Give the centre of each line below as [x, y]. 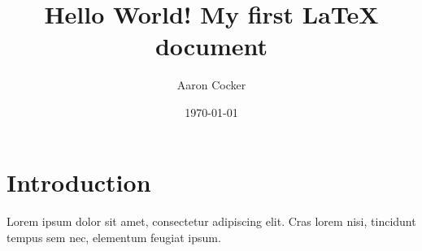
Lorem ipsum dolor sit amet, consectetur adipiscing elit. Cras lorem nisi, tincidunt [211, 221]
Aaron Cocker [211, 85]
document [211, 46]
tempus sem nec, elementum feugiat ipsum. [114, 237]
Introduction [79, 182]
